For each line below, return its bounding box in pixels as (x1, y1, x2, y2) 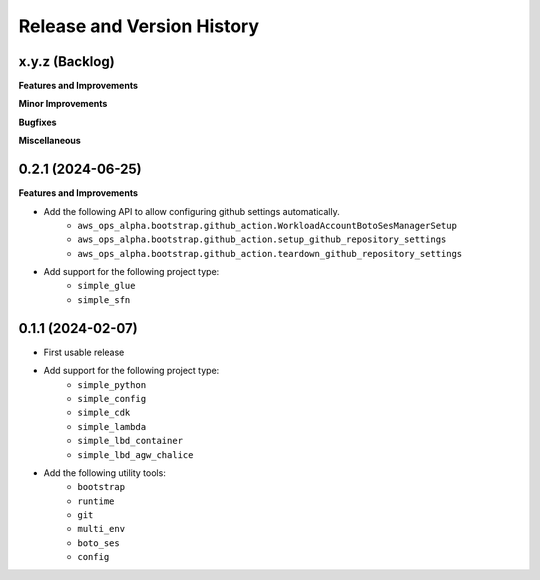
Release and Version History (18, 15, 260, 37)
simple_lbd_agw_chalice (77, 449, 194, 460)
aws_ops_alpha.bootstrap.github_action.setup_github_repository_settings (77, 234, 447, 245)
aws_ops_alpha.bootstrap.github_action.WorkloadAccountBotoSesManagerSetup (77, 220, 457, 231)
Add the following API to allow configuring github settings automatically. (43, 205, 340, 217)
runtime (77, 495, 115, 507)
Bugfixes (18, 116, 57, 128)
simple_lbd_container (77, 435, 184, 447)
